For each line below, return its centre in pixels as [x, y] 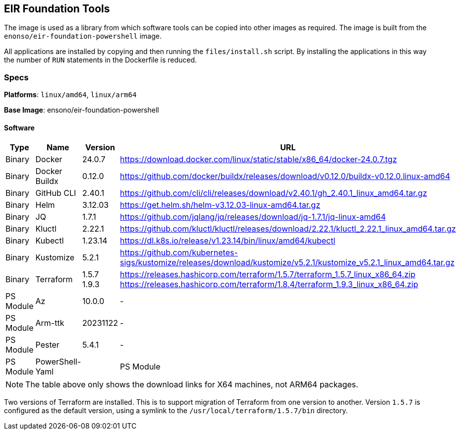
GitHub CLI [56, 193]
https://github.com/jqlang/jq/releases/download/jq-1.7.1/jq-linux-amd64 [253, 217]
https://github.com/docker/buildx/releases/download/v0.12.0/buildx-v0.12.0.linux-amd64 [285, 176]
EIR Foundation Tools [57, 9]
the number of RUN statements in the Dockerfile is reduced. [101, 60]
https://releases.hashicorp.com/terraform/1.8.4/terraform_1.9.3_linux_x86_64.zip [269, 284]
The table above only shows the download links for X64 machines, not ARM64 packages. [192, 385]
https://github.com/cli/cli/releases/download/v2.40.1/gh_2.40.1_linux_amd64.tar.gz [274, 193]
